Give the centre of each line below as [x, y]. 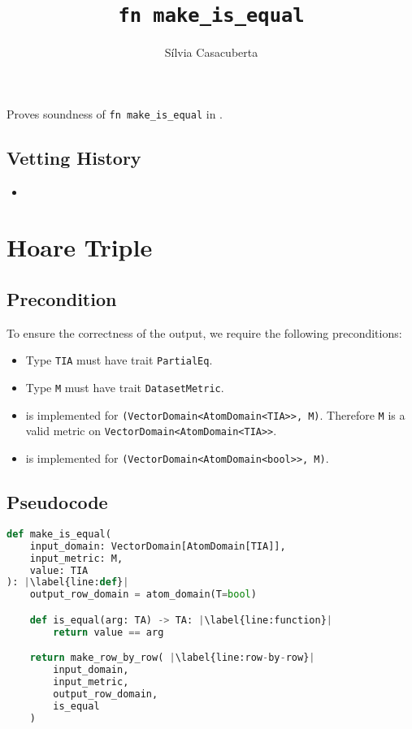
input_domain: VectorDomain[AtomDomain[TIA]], [158, 546]
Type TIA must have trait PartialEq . [119, 360]
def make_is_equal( [59, 534]
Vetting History [74, 157]
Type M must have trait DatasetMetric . [125, 388]
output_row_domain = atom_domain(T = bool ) [143, 595]
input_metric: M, [76, 558]
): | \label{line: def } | [68, 582]
